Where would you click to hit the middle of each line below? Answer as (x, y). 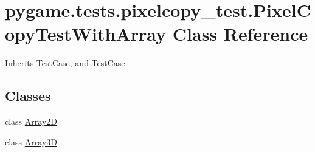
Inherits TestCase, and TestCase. (66, 63)
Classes (28, 96)
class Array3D (31, 141)
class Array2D (31, 121)
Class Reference (240, 34)
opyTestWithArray (86, 34)
